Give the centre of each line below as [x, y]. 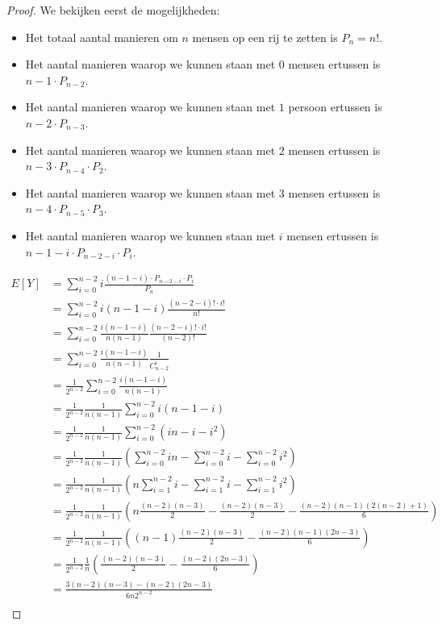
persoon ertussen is [335, 107]
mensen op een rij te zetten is [265, 37]
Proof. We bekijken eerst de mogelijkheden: [113, 10]
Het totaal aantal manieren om [102, 37]
